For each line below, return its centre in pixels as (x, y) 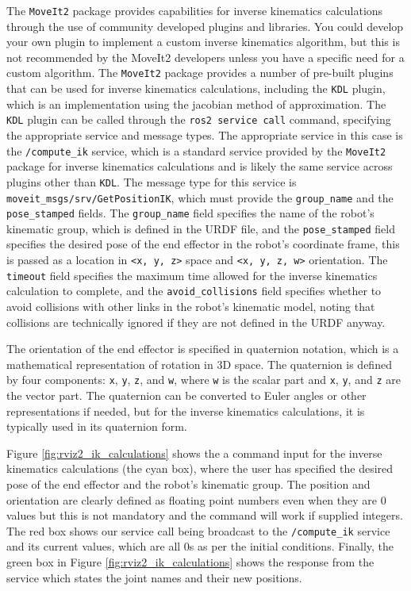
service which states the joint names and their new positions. (154, 577)
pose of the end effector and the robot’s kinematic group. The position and (188, 484)
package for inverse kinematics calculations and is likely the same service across (200, 166)
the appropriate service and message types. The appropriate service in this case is (205, 135)
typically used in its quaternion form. (97, 426)
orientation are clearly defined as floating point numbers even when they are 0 (196, 499)
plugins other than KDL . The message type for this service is (152, 181)
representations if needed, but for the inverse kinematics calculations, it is (186, 411)
